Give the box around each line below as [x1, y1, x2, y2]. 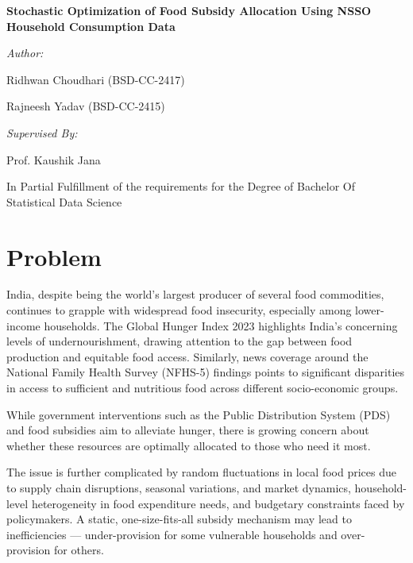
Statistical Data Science [6, 193, 122, 210]
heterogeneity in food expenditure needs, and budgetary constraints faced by [31, 495, 405, 511]
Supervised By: [6, 124, 78, 141]
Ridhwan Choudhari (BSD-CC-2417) [6, 71, 185, 87]
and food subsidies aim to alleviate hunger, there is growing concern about [6, 422, 369, 438]
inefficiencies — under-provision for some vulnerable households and [6, 526, 338, 542]
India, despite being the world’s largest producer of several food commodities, [6, 286, 384, 303]
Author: [6, 44, 44, 61]
